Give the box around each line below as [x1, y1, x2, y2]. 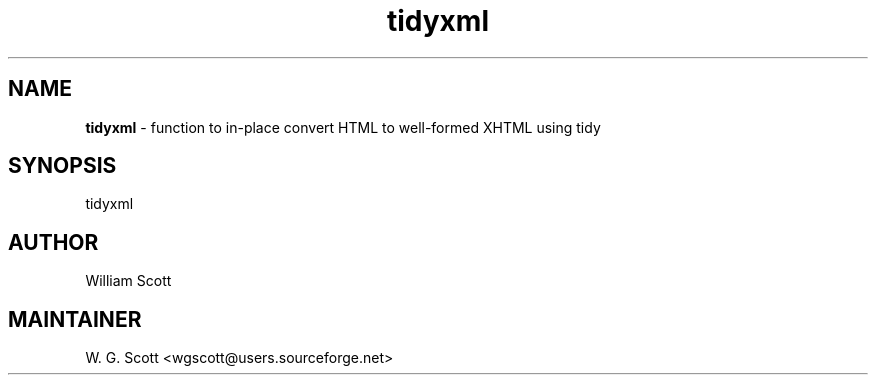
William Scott [85, 272, 172, 290]
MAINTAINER [8, 306, 142, 332]
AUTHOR [8, 229, 99, 255]
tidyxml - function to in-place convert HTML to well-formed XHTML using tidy [85, 118, 601, 136]
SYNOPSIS [8, 153, 117, 179]
